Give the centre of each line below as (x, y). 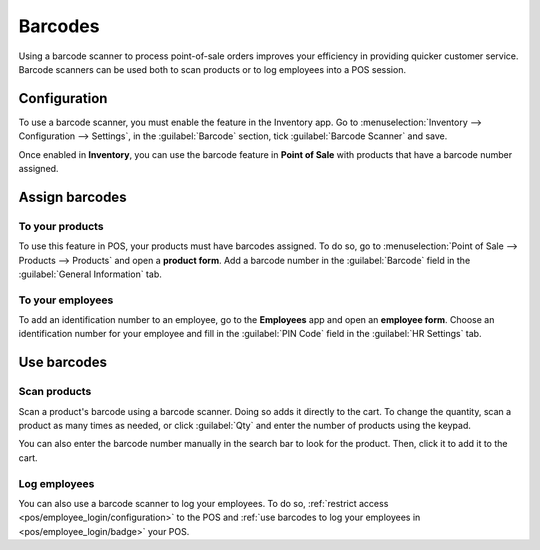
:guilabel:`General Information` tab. (90, 274)
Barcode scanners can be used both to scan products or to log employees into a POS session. (212, 69)
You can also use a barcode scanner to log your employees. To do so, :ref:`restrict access (203, 503)
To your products (61, 226)
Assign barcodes (72, 196)
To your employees (66, 300)
